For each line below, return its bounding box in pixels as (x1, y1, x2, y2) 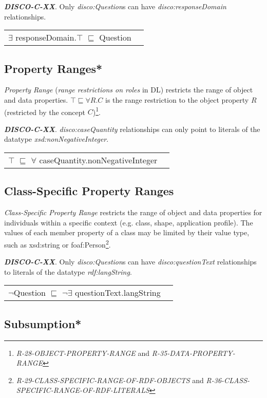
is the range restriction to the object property (105, 94, 249, 105)
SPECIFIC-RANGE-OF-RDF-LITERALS (16, 385, 149, 395)
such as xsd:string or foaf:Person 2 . (4, 238, 111, 250)
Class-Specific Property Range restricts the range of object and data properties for (4, 207, 262, 218)
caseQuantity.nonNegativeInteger (39, 154, 158, 166)
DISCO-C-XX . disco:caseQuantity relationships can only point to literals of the (4, 123, 260, 134)
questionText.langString (74, 287, 161, 299)
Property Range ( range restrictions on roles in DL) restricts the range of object (4, 84, 253, 95)
